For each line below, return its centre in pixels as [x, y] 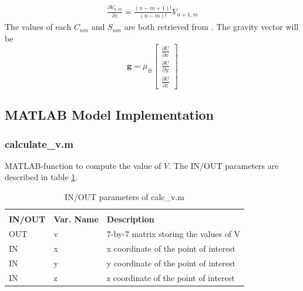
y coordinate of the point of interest [171, 263]
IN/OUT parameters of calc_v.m [125, 197]
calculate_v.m [39, 143]
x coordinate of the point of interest [171, 248]
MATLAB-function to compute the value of [83, 165]
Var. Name [76, 219]
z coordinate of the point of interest [171, 277]
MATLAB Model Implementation [109, 115]
